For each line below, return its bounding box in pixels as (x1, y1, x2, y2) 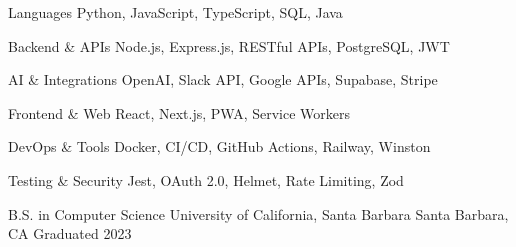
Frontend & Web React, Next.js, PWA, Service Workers (8, 102, 350, 123)
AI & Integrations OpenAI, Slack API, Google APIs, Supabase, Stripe (8, 69, 438, 90)
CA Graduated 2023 (8, 223, 132, 244)
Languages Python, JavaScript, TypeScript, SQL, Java (8, 2, 343, 22)
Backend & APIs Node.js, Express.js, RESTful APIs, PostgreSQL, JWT (8, 35, 450, 56)
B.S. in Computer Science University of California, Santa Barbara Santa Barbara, (8, 203, 509, 224)
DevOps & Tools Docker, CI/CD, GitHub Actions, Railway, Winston (8, 136, 431, 157)
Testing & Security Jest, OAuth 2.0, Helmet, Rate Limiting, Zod (8, 169, 404, 190)
